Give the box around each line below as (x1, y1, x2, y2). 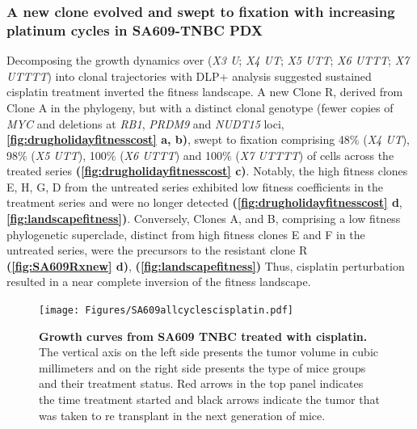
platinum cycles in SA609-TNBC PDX (6, 19, 263, 40)
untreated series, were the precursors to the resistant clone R (6, 242, 308, 259)
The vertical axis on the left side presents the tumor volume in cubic (39, 343, 378, 360)
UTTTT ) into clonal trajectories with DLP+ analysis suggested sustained (6, 67, 372, 84)
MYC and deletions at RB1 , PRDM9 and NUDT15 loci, (6, 115, 284, 132)
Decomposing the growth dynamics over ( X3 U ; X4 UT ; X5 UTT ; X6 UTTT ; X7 (6, 52, 410, 69)
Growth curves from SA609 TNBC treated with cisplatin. (39, 327, 368, 344)
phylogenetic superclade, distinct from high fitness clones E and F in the (6, 225, 365, 242)
